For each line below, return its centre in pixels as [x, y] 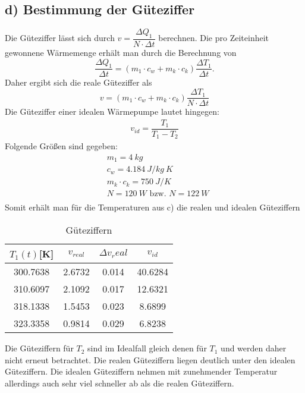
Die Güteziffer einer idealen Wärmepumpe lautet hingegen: [112, 111]
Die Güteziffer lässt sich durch [60, 38]
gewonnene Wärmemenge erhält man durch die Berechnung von [121, 53]
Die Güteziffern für [39, 348]
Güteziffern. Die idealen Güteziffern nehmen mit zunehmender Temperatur [141, 371]
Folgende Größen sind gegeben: [61, 146]
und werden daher [254, 348]
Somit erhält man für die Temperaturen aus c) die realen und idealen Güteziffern [152, 207]
